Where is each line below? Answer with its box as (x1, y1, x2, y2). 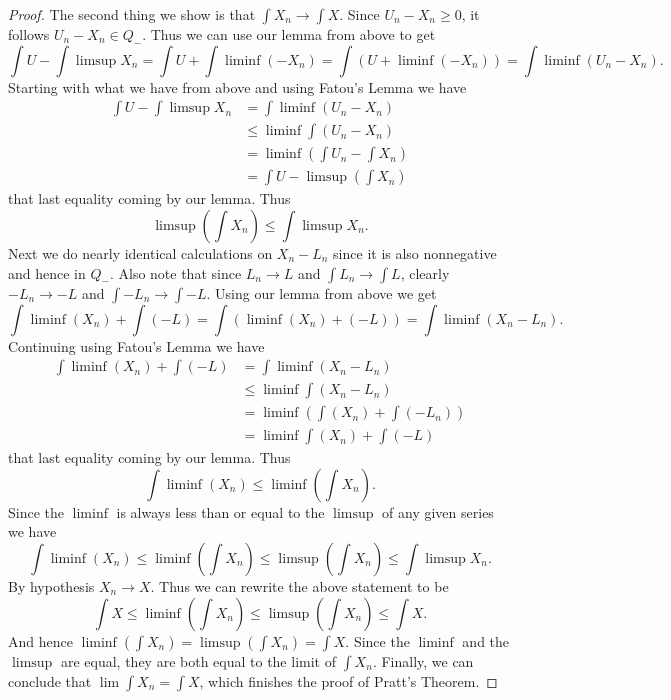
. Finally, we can (372, 650, 474, 671)
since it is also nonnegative (333, 242, 497, 263)
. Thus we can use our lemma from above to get (142, 24, 436, 44)
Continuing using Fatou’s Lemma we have (8, 335, 265, 356)
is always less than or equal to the (116, 501, 325, 522)
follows (8, 24, 50, 44)
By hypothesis (8, 576, 95, 596)
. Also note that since (109, 262, 242, 283)
